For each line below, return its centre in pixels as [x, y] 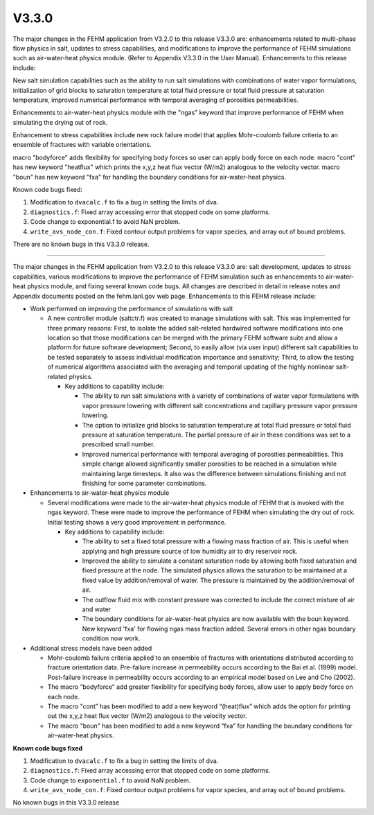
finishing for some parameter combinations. [144, 483]
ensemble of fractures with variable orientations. [82, 145]
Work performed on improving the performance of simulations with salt [132, 308]
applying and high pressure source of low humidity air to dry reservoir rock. [190, 551]
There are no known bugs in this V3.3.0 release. [81, 244]
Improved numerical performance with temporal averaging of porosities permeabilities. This [213, 454]
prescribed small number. [118, 444]
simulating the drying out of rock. [60, 122]
